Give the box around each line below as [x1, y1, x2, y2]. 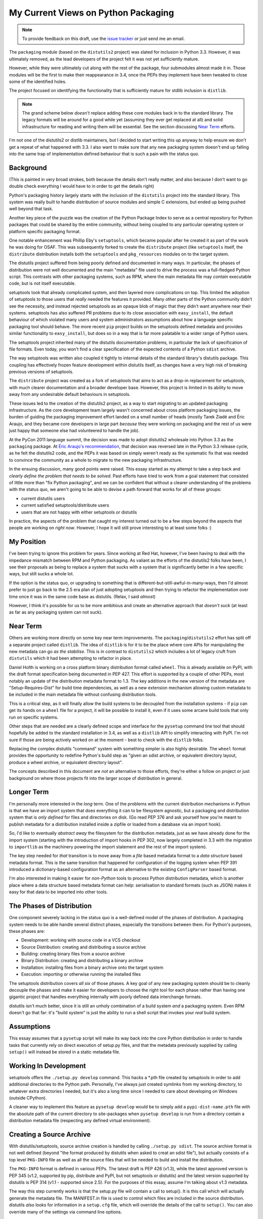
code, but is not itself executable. [9, 280, 76, 286]
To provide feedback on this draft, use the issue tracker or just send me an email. [22, 36, 185, 41]
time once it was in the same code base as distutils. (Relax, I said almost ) [9, 593, 156, 599]
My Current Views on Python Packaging [9, 7, 174, 18]
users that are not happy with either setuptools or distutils [21, 509, 137, 515]
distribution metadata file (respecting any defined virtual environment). [9, 1118, 151, 1123]
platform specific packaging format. [9, 228, 81, 234]
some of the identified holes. [9, 79, 67, 84]
